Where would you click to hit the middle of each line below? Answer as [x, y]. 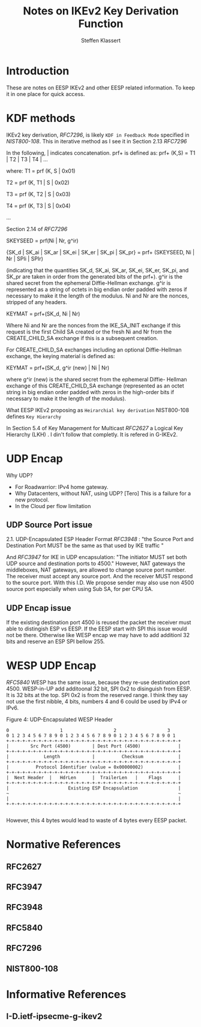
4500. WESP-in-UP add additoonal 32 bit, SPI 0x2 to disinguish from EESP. [99, 689]
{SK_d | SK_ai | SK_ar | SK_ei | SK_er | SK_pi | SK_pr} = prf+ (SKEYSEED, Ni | [100, 252]
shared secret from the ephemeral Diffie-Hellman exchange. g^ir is [88, 283]
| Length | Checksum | [94, 757]
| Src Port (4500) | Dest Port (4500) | [94, 746]
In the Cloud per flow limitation [53, 506]
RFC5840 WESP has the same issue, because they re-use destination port [98, 683]
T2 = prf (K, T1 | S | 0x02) [38, 182]
